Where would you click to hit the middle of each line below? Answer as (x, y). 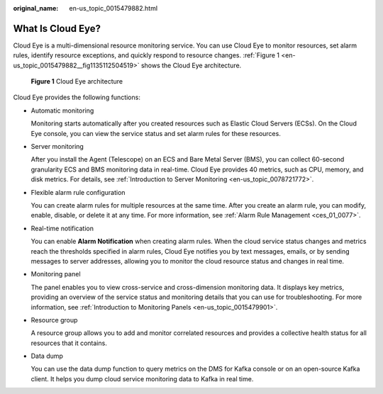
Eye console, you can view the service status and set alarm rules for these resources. (156, 133)
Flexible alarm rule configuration (78, 192)
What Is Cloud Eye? (57, 28)
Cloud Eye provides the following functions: (77, 97)
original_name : (36, 8)
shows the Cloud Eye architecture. (191, 65)
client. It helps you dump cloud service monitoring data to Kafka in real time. (142, 378)
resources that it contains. (69, 343)
